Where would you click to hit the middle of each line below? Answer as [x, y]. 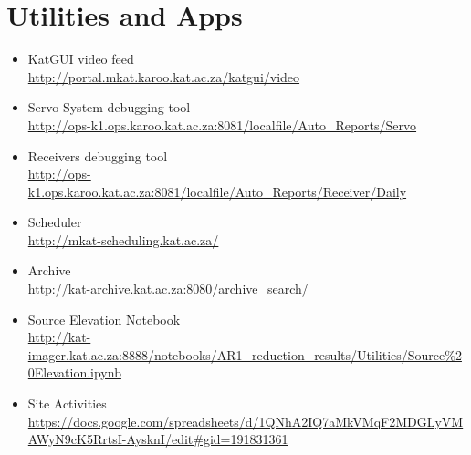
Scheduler [55, 222]
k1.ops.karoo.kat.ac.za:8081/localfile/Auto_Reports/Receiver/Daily [217, 191]
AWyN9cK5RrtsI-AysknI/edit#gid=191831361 [158, 439]
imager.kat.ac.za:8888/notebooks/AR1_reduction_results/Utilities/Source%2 [245, 354]
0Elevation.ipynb [74, 372]
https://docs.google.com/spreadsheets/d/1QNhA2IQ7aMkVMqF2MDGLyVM [246, 421]
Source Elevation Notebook [104, 319]
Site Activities [67, 403]
